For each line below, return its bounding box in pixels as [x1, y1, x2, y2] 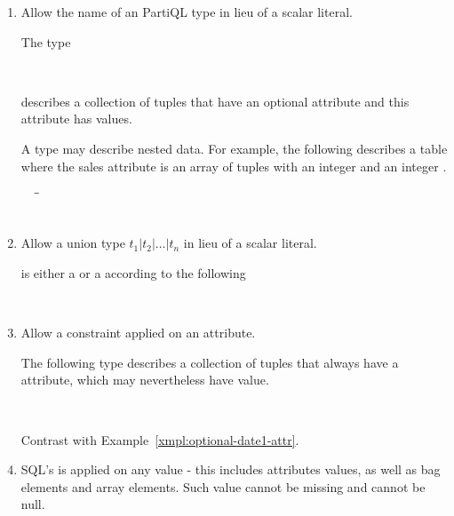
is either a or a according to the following [20, 263, 246, 282]
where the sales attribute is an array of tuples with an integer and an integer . [20, 156, 447, 175]
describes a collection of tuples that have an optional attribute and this [20, 91, 410, 110]
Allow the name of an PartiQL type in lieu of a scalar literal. [20, 3, 353, 20]
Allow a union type [20, 234, 125, 252]
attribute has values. [20, 109, 132, 128]
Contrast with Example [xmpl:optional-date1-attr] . [20, 430, 299, 449]
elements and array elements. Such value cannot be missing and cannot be [20, 477, 426, 496]
